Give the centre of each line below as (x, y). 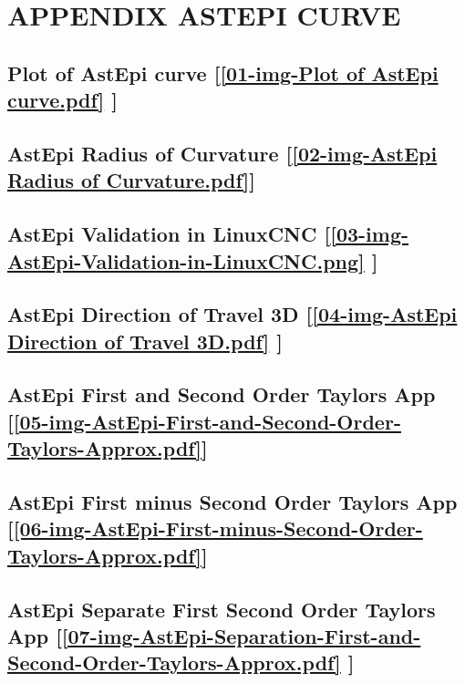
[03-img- (370, 234)
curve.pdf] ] (62, 100)
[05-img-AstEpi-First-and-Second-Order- (207, 421)
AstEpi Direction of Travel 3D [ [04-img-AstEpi (232, 314)
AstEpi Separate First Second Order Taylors (222, 609)
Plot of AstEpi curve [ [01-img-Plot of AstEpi (223, 72)
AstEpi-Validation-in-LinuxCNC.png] (186, 260)
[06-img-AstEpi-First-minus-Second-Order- (218, 528)
